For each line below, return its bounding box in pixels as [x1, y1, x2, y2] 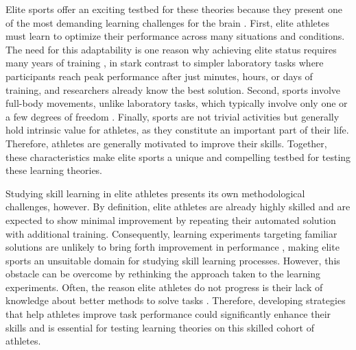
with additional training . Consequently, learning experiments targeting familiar [5, 226, 337, 240]
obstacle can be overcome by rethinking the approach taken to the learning [5, 266, 321, 281]
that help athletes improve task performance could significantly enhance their [5, 307, 331, 321]
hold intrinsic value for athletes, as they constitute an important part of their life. [5, 123, 349, 137]
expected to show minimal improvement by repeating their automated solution [5, 212, 336, 227]
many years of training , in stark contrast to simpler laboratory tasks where [5, 55, 324, 70]
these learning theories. [5, 163, 103, 177]
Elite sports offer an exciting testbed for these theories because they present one [5, 2, 342, 16]
